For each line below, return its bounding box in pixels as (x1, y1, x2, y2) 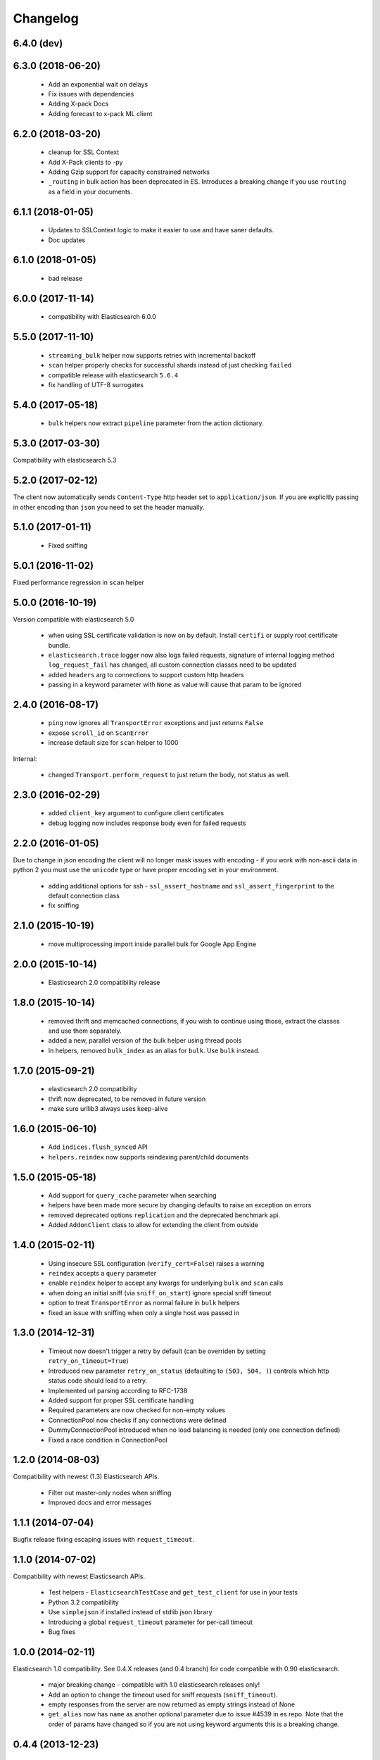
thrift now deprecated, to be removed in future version (48, 1095, 206, 1103)
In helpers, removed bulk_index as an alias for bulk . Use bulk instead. (48, 1046, 260, 1055)
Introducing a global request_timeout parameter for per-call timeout (48, 1618, 253, 1626)
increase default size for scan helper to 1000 (48, 738, 179, 747)
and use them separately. (48, 1026, 122, 1035)
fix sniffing (48, 901, 80, 910)
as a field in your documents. (48, 187, 133, 196)
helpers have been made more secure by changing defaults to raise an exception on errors (48, 1201, 312, 1209)
